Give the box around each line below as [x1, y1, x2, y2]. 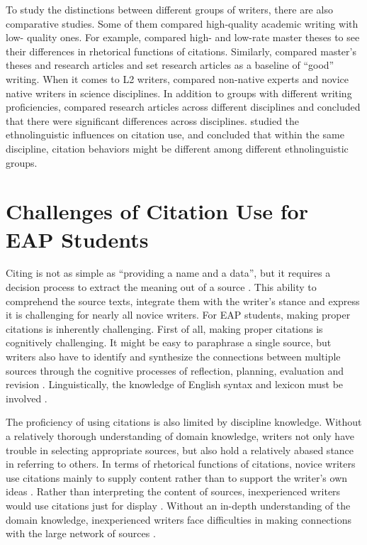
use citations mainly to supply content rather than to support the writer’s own [6, 470, 348, 485]
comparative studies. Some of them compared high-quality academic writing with [6, 16, 358, 31]
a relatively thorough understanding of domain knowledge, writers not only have [6, 428, 354, 443]
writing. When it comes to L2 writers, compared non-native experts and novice [6, 71, 349, 86]
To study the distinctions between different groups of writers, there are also [6, 2, 333, 16]
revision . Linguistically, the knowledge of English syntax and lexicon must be [6, 377, 344, 392]
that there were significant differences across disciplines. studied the [6, 113, 300, 128]
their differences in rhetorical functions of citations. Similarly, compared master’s [6, 43, 356, 58]
